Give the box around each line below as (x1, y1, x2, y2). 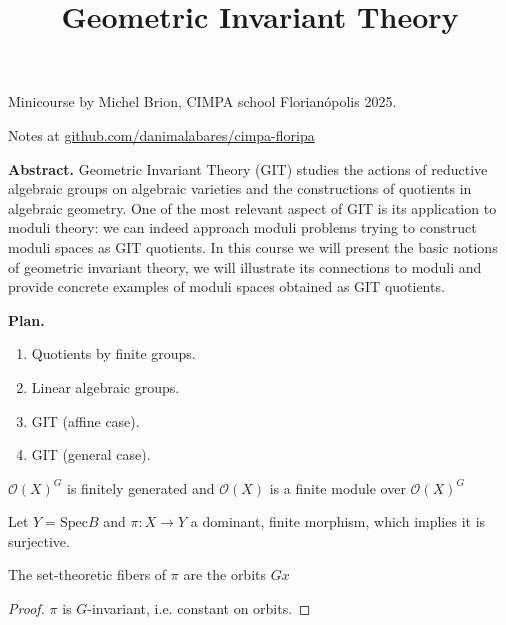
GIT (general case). (31, 444, 151, 465)
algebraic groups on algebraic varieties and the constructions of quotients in (8, 178, 472, 199)
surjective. (8, 530, 70, 551)
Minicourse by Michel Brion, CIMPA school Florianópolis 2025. (8, 91, 397, 112)
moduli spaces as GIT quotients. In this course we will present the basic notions (8, 236, 498, 257)
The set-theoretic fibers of (8, 564, 167, 585)
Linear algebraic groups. (31, 376, 180, 397)
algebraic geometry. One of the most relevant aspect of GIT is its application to (8, 197, 497, 218)
